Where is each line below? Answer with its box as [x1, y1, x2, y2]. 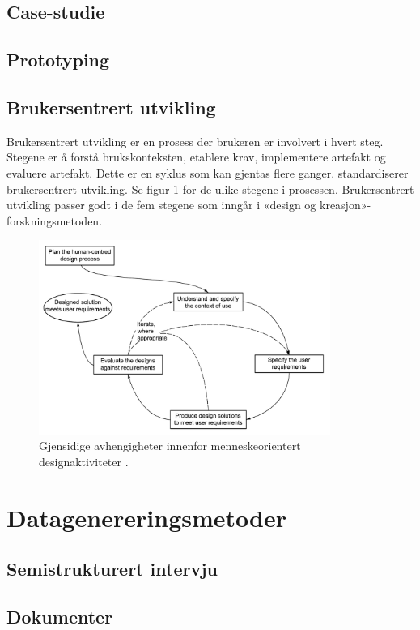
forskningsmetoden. [6, 212, 103, 229]
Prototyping [6, 47, 110, 72]
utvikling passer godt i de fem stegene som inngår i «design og [6, 196, 316, 213]
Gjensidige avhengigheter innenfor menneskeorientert [39, 437, 301, 454]
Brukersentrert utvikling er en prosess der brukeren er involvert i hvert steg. [6, 132, 384, 149]
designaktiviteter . [39, 452, 129, 469]
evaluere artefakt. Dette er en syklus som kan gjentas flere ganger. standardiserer [6, 164, 409, 181]
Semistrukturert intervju [6, 556, 218, 581]
